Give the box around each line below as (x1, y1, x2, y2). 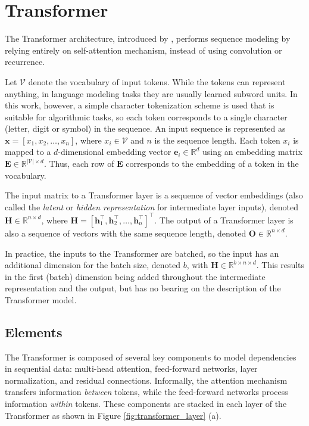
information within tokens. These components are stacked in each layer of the (5, 397, 287, 410)
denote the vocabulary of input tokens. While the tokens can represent (28, 75, 286, 88)
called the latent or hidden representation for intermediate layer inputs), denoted (5, 200, 298, 213)
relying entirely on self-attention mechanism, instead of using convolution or (5, 43, 282, 56)
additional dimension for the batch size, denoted (5, 259, 180, 271)
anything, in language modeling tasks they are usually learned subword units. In (5, 87, 298, 99)
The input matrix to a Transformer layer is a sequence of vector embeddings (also (5, 189, 303, 201)
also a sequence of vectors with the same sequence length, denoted (5, 226, 246, 239)
